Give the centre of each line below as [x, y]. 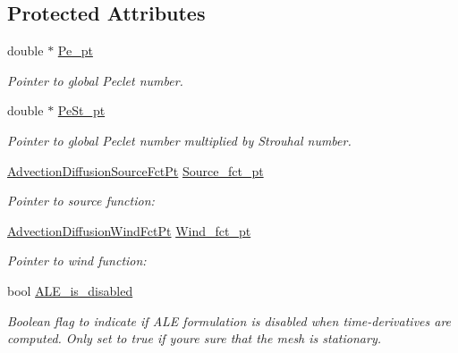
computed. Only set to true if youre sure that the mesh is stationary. [194, 338]
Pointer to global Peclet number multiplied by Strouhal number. [179, 140]
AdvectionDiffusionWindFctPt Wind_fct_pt [129, 230]
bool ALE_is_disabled [70, 290]
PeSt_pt [81, 110]
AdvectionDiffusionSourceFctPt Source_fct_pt [136, 170]
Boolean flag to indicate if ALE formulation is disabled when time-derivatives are [229, 320]
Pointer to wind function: [77, 261]
